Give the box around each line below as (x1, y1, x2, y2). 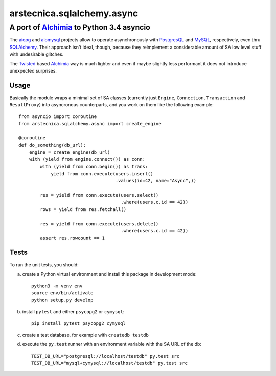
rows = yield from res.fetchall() (40, 206, 127, 212)
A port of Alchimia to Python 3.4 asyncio (9, 22, 151, 32)
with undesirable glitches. (9, 51, 64, 57)
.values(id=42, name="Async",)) (115, 178, 197, 184)
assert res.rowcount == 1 (40, 235, 105, 241)
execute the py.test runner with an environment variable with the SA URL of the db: (22, 341, 202, 347)
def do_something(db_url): (18, 142, 86, 148)
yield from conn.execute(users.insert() (51, 171, 153, 176)
